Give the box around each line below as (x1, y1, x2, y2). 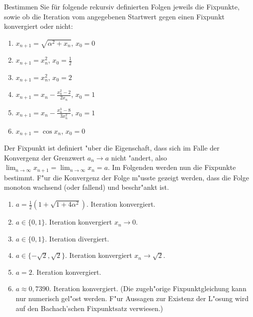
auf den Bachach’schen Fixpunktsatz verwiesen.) (15, 303, 164, 313)
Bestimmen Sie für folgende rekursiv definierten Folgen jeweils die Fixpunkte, (4, 1, 240, 11)
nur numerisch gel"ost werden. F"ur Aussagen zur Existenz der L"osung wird (15, 293, 249, 304)
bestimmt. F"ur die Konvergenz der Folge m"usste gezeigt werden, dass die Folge (4, 172, 249, 182)
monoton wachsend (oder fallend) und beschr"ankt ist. (4, 182, 169, 192)
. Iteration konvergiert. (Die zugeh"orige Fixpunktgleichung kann (49, 283, 247, 294)
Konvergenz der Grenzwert (4, 152, 85, 162)
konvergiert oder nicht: (4, 21, 73, 31)
